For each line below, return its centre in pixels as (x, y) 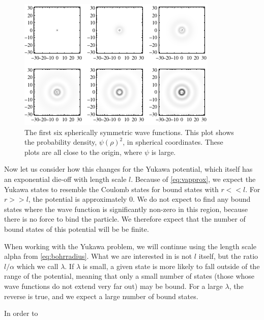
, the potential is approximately (78, 199)
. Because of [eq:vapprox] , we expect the (193, 179)
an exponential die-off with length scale (65, 179)
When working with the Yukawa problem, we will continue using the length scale (130, 246)
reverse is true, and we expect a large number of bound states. (101, 296)
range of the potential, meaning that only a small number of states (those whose (129, 276)
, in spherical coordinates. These (173, 142)
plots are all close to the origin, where (83, 152)
